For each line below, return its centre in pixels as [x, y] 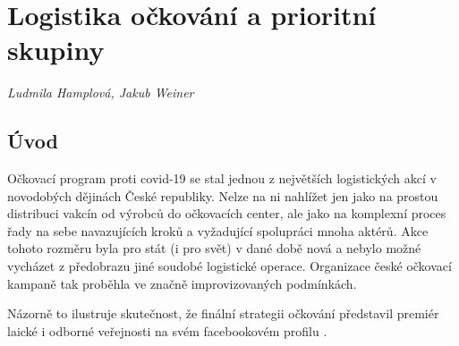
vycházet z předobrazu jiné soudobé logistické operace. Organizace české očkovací [229, 266]
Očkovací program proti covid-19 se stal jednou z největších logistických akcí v [222, 178]
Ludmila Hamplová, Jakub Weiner [101, 93]
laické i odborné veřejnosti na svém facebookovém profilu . [167, 330]
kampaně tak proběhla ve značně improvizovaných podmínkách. [182, 283]
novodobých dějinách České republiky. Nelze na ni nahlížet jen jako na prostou [223, 195]
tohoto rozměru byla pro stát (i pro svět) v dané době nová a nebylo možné [214, 248]
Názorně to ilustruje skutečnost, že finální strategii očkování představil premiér [223, 313]
